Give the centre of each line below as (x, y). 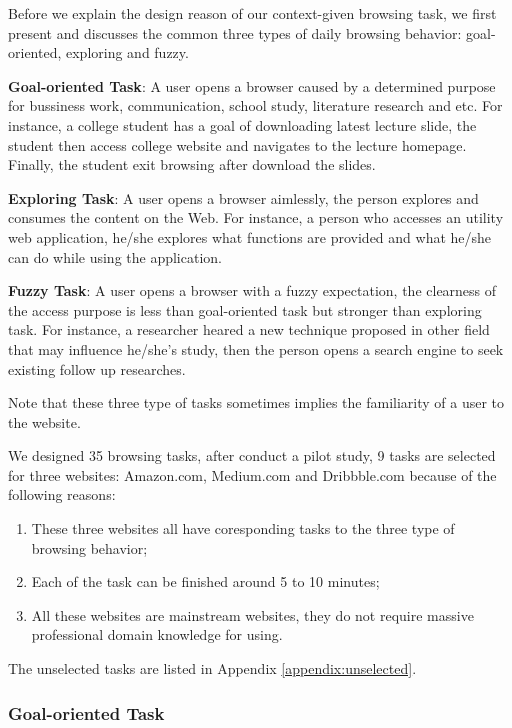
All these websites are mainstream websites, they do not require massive (252, 614)
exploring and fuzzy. (127, 52)
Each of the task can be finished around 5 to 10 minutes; (205, 581)
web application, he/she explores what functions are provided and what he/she (250, 236)
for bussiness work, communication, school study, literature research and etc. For (255, 105)
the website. (44, 421)
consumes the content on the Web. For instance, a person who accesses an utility (256, 217)
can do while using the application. (115, 256)
